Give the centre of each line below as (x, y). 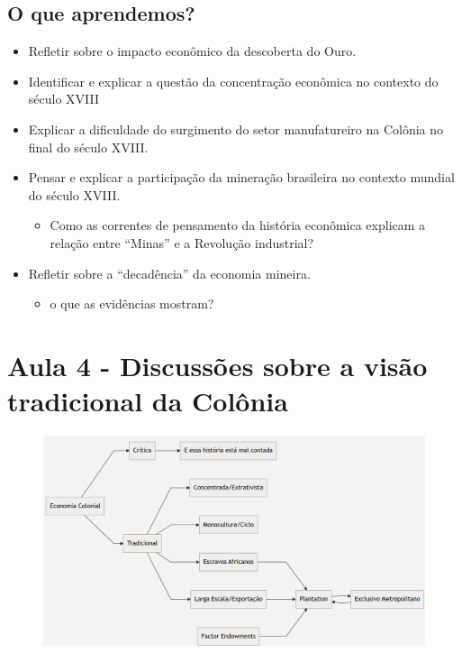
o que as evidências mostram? (132, 304)
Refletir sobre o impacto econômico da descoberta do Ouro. (192, 51)
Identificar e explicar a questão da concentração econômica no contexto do (233, 81)
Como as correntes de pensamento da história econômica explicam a (238, 225)
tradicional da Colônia (148, 401)
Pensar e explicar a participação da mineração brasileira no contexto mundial (241, 177)
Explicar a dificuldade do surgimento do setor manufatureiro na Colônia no (236, 129)
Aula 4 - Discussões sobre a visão (217, 365)
